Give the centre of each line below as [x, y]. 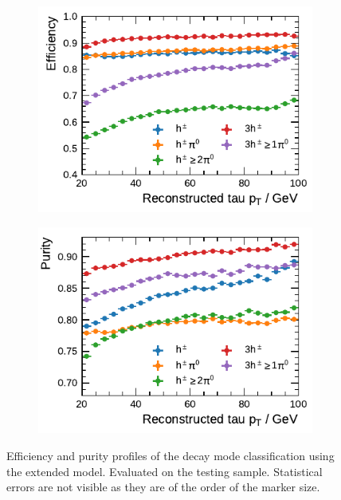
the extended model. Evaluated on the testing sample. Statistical [165, 471]
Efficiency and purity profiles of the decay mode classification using [170, 455]
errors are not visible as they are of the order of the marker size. [163, 487]
